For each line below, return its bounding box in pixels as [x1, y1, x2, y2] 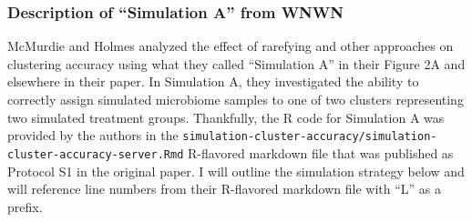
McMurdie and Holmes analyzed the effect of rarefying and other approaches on [7, 36, 454, 55]
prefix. [7, 197, 43, 216]
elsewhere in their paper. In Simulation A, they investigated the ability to [7, 72, 419, 91]
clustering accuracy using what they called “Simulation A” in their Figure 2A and [7, 54, 466, 73]
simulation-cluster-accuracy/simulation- [182, 130, 437, 144]
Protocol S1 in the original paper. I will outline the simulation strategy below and [7, 161, 465, 180]
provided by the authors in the [7, 126, 179, 145]
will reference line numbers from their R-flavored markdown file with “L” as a [7, 179, 442, 198]
